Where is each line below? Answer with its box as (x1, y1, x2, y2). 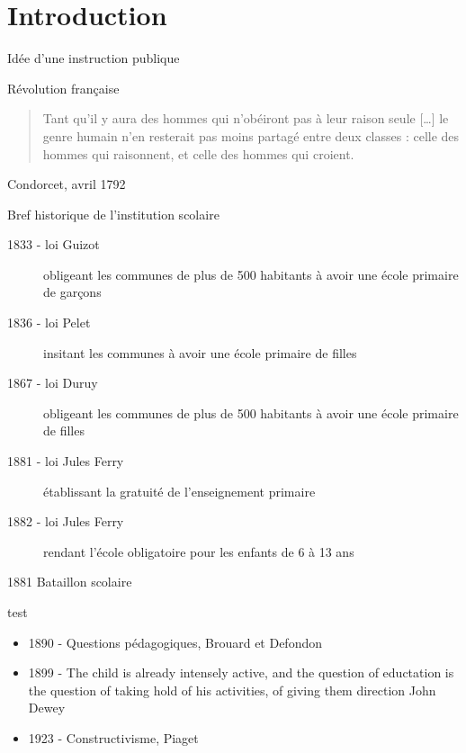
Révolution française (7, 78, 120, 97)
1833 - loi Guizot (7, 235, 100, 254)
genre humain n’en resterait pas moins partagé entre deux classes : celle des (42, 126, 460, 145)
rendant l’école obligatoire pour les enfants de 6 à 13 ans (43, 542, 354, 560)
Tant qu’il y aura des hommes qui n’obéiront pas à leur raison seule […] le (42, 109, 449, 128)
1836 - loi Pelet (7, 313, 91, 332)
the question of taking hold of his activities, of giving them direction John (28, 680, 436, 699)
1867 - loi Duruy (7, 373, 98, 392)
